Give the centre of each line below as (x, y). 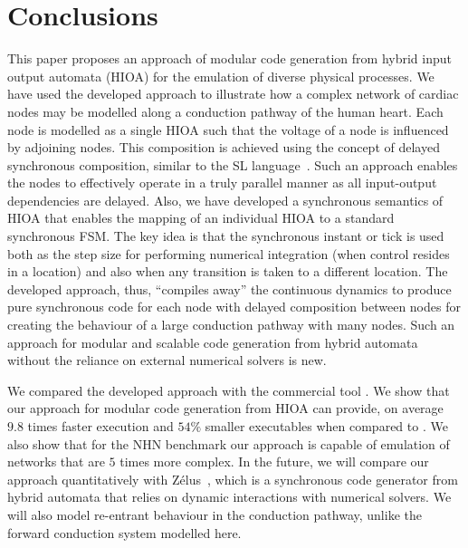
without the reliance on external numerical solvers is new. (167, 360)
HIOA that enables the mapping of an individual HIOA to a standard (201, 218)
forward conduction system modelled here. (124, 532)
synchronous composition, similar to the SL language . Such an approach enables (233, 164)
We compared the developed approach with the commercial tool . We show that (229, 390)
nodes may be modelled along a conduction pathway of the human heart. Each (225, 111)
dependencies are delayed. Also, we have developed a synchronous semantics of (225, 200)
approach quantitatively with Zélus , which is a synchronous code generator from (233, 479)
